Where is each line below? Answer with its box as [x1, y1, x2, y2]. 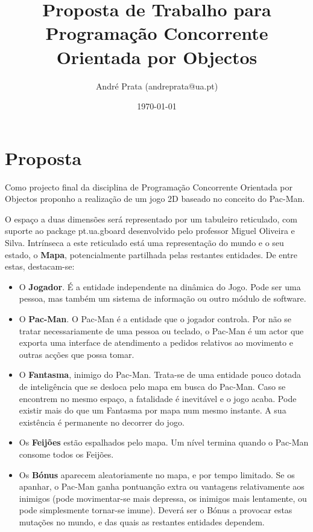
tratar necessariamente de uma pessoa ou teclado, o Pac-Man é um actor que [19, 324, 304, 337]
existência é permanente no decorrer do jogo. [19, 415, 185, 428]
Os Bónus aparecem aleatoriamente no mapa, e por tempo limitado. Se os [19, 468, 295, 481]
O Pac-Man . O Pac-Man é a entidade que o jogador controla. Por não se [19, 312, 292, 325]
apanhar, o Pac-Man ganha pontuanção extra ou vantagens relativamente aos [19, 480, 305, 493]
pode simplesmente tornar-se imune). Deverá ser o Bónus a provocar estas [19, 504, 292, 516]
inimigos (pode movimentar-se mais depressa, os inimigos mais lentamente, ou [19, 491, 307, 504]
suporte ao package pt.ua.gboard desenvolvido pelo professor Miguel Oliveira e [5, 224, 295, 237]
